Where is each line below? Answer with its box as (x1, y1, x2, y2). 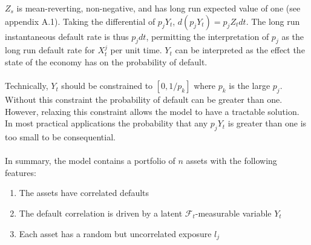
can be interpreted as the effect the (175, 44, 305, 56)
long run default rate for (5, 44, 95, 56)
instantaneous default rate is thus (5, 30, 129, 42)
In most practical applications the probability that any (5, 117, 208, 129)
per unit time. (110, 44, 162, 56)
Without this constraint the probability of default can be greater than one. (5, 93, 283, 105)
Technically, (5, 79, 48, 92)
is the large (229, 79, 270, 92)
